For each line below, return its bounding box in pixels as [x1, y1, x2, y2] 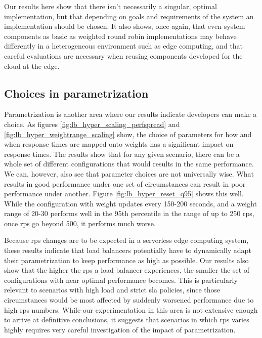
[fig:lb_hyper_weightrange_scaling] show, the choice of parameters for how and [4, 129, 252, 139]
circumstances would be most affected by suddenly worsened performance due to [4, 294, 254, 305]
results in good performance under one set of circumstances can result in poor [4, 178, 246, 189]
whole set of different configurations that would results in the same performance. [4, 158, 254, 169]
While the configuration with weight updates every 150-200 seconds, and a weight [4, 198, 257, 208]
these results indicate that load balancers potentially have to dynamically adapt [4, 245, 251, 256]
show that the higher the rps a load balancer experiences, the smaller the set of [4, 265, 250, 275]
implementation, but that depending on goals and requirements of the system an [4, 11, 254, 21]
